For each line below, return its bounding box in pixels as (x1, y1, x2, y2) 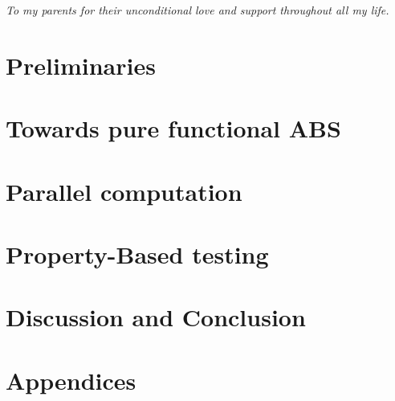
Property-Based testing (6, 237, 269, 270)
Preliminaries (6, 48, 156, 81)
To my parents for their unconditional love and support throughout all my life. (6, 2, 389, 18)
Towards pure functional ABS (6, 112, 341, 145)
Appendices (6, 363, 136, 396)
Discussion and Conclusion (6, 301, 306, 333)
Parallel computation (6, 174, 242, 207)
